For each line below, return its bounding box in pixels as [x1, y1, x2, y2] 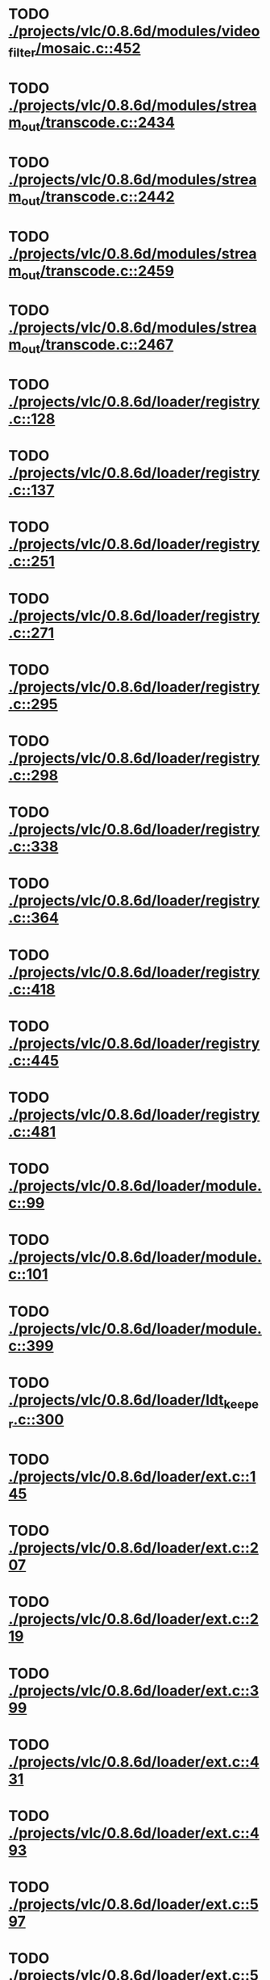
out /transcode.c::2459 [21, 262, 175, 283]
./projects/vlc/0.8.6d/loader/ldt [8, 1390, 224, 1409]
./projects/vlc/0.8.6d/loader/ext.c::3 [8, 1681, 260, 1700]
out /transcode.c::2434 [21, 113, 176, 134]
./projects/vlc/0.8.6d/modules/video [8, 22, 260, 40]
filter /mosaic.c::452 [8, 40, 141, 61]
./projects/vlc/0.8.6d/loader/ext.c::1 [8, 1468, 256, 1486]
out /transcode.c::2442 [21, 187, 175, 208]
